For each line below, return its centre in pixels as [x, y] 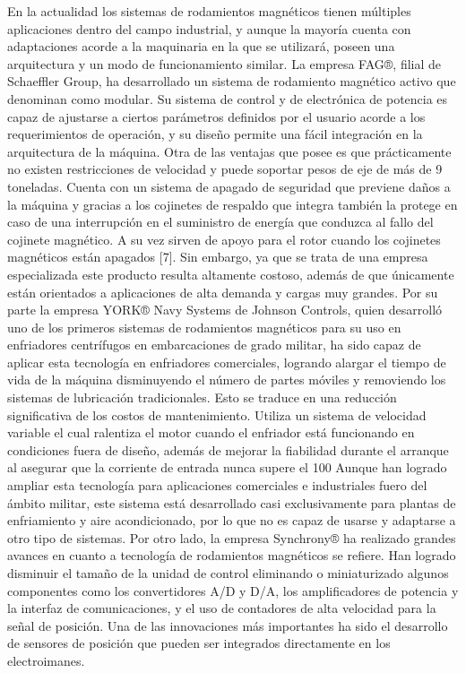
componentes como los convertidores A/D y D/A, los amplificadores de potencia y [233, 590]
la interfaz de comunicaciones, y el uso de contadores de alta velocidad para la [222, 608]
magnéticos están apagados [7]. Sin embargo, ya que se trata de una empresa [218, 257]
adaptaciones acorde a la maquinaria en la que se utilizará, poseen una [201, 46]
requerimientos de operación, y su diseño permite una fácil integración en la [215, 134]
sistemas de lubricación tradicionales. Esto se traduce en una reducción [202, 397]
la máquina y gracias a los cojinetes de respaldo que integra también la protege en [233, 204]
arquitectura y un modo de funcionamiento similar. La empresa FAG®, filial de [224, 63]
